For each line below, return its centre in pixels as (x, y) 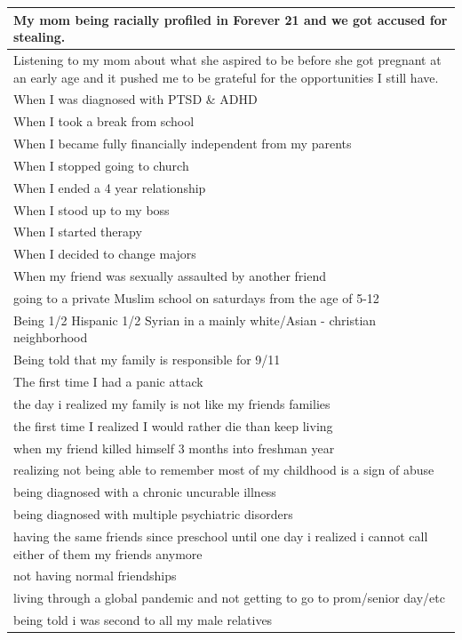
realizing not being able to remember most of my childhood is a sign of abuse (224, 470)
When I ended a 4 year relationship (110, 187)
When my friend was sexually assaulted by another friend (170, 276)
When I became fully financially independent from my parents (183, 144)
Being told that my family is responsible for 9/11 (147, 360)
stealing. (40, 37)
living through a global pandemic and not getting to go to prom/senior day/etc (229, 598)
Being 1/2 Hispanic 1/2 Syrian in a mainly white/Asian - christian (195, 320)
